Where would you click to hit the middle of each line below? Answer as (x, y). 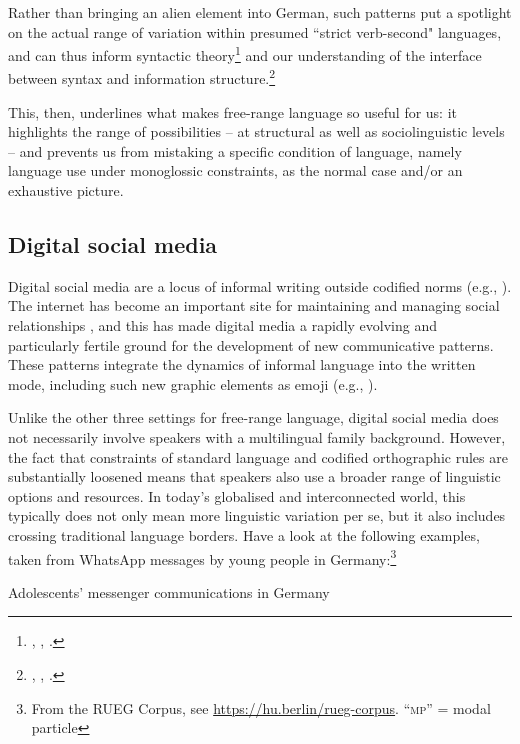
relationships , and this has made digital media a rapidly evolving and (222, 325)
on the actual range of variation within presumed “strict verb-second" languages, (255, 31)
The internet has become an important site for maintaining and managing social (254, 305)
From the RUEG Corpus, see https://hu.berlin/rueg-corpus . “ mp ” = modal (261, 707)
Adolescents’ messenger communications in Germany (169, 591)
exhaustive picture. (66, 190)
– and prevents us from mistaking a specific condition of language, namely (235, 150)
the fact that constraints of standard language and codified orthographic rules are (258, 456)
